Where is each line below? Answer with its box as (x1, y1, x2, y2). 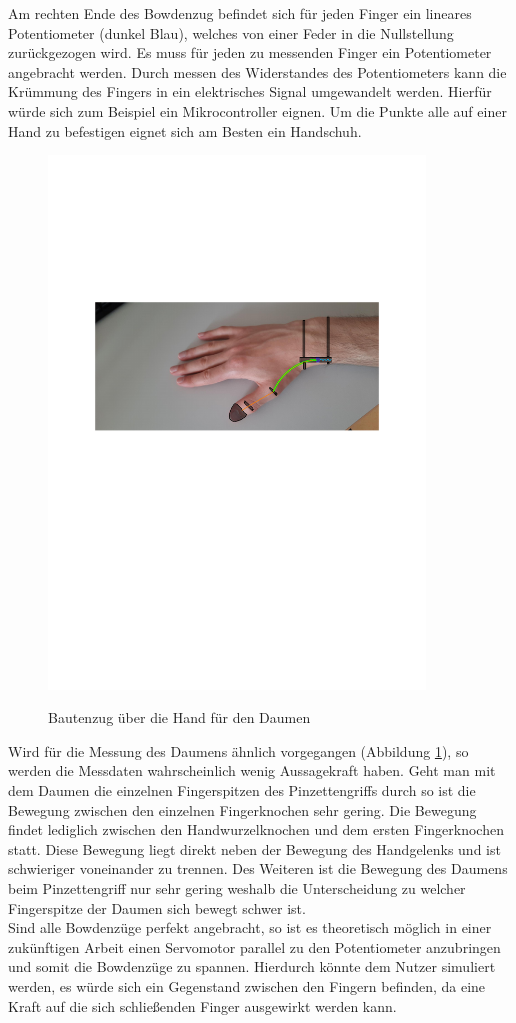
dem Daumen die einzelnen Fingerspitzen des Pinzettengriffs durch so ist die (8, 780, 476, 801)
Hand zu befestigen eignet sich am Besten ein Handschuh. (8, 120, 362, 141)
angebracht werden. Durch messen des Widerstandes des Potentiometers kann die (8, 61, 507, 82)
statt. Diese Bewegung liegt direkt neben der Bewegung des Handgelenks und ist (8, 838, 501, 859)
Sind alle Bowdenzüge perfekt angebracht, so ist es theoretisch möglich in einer (8, 917, 492, 938)
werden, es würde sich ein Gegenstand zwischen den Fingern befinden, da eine (8, 976, 486, 996)
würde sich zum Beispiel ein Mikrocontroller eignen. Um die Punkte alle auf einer (8, 100, 507, 121)
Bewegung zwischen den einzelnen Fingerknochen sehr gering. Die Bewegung (8, 799, 477, 820)
